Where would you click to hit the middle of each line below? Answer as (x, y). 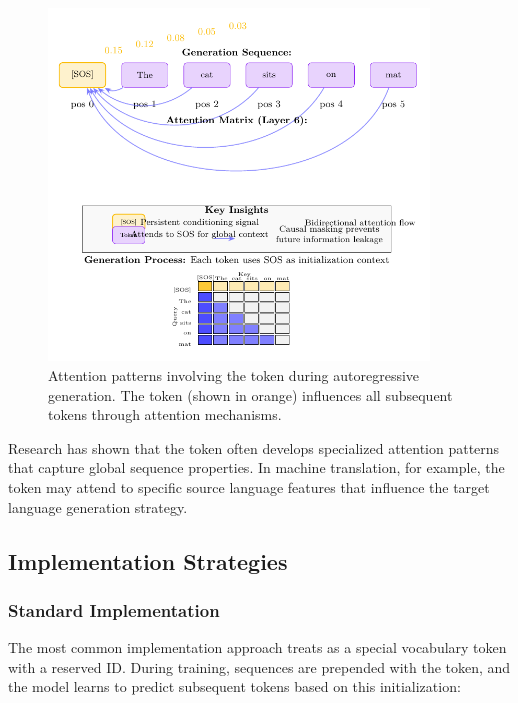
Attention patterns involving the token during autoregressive (234, 374)
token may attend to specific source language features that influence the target (249, 486)
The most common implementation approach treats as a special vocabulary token (257, 647)
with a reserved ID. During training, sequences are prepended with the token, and (259, 666)
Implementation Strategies (148, 560)
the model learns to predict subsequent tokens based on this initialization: (234, 686)
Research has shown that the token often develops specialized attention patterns (254, 447)
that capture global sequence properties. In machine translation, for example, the (256, 467)
